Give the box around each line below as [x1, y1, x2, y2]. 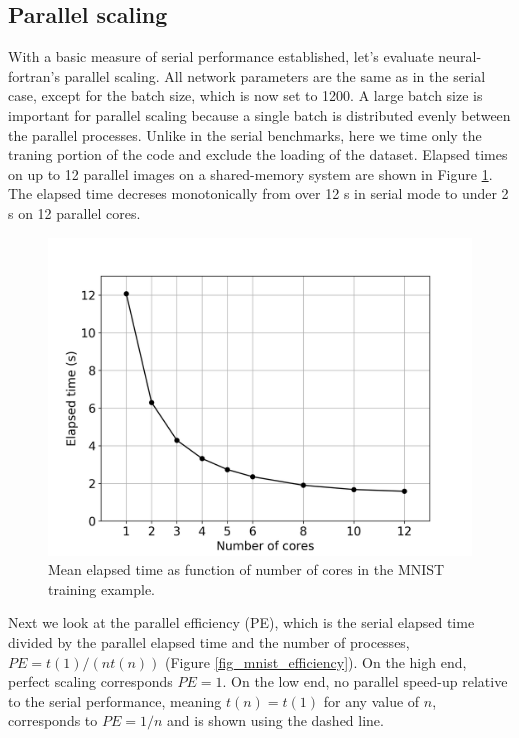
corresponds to [8, 710, 98, 731]
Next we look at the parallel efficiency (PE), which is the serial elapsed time [8, 612, 475, 633]
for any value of [323, 690, 420, 711]
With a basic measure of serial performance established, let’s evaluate [8, 46, 434, 67]
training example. [48, 578, 156, 599]
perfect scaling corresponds [8, 671, 173, 692]
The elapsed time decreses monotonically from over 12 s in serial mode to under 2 [8, 183, 509, 204]
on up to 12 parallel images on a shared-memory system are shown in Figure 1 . [8, 163, 493, 184]
